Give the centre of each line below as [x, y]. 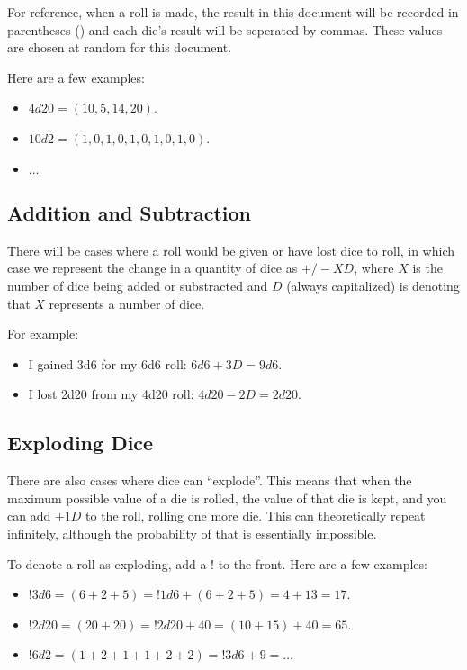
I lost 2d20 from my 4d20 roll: [111, 394]
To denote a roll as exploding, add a [107, 563]
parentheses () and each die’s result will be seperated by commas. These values [225, 29]
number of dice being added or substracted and [138, 285]
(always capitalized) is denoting [373, 285]
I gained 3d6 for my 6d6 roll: [108, 363]
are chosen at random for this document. [120, 47]
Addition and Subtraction [130, 212]
